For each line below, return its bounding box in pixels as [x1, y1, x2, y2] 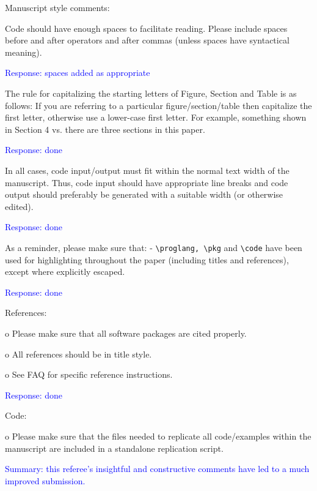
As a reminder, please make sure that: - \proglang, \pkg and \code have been [5, 241, 302, 253]
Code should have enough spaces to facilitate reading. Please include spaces [5, 21, 288, 34]
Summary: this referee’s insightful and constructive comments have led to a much [5, 462, 310, 475]
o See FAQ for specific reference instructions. [5, 368, 173, 381]
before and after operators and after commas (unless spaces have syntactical [5, 34, 290, 47]
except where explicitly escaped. [5, 265, 125, 278]
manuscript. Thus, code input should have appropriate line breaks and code [5, 176, 288, 189]
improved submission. [5, 474, 86, 487]
